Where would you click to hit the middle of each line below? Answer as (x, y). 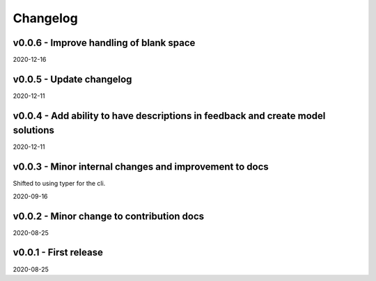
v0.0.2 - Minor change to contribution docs (109, 216)
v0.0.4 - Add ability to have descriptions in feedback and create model (169, 116)
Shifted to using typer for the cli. (59, 184)
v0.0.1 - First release (58, 253)
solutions (34, 130)
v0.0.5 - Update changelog (72, 79)
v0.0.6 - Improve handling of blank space (104, 43)
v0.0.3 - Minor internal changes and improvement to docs (141, 167)
